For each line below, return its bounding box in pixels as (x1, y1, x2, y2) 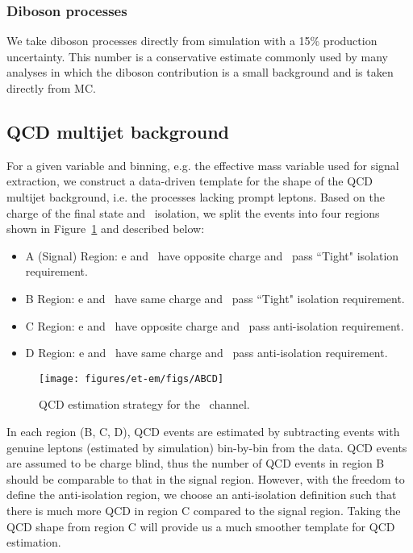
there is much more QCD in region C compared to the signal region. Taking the (6, 501, 401, 518)
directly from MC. (6, 80, 96, 96)
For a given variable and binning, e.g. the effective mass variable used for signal (6, 156, 399, 173)
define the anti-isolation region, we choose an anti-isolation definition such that (6, 486, 397, 503)
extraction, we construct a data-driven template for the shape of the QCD (6, 173, 373, 189)
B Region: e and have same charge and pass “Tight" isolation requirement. (25, 289, 405, 306)
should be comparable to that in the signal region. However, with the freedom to (6, 470, 405, 487)
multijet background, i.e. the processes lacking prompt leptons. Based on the (6, 188, 385, 205)
